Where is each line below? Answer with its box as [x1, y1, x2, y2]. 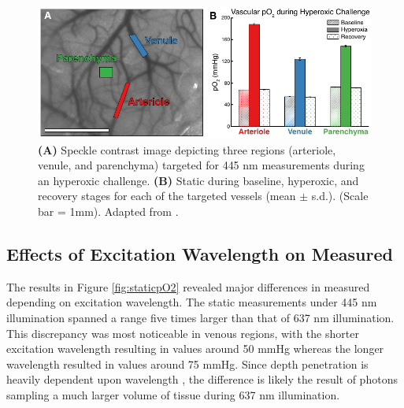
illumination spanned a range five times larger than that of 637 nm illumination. [6, 310, 395, 325]
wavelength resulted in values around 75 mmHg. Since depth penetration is [6, 355, 369, 372]
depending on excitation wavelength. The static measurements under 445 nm [6, 294, 377, 310]
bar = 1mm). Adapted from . [38, 203, 179, 220]
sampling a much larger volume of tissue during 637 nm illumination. [6, 386, 340, 402]
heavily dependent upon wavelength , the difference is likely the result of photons [6, 371, 398, 388]
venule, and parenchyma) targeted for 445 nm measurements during [38, 157, 365, 173]
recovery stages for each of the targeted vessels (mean [38, 187, 296, 204]
